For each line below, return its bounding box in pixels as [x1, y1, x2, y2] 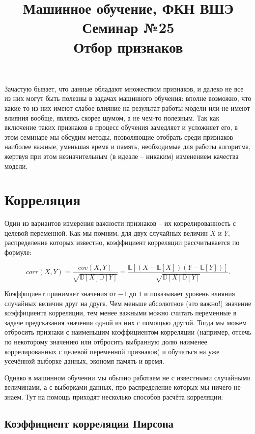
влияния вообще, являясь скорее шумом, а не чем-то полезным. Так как [4, 112, 220, 123]
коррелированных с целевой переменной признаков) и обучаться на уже [4, 346, 220, 356]
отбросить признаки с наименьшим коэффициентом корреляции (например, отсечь [4, 327, 252, 337]
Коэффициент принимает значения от [4, 288, 116, 299]
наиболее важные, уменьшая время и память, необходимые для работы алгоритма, [4, 141, 251, 152]
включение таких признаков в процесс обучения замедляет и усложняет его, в [4, 122, 238, 132]
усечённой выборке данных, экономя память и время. [4, 356, 165, 366]
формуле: [4, 247, 32, 257]
